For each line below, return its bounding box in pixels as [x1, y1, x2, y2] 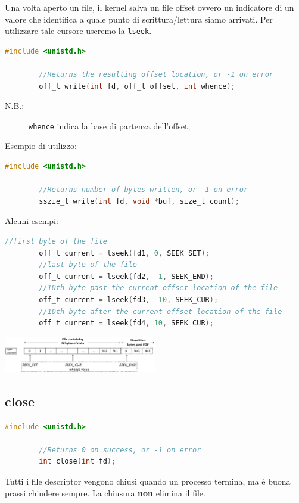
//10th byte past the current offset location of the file [39, 284, 278, 293]
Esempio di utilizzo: [5, 139, 77, 152]
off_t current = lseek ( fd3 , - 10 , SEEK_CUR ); [39, 296, 219, 304]
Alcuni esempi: [5, 215, 58, 227]
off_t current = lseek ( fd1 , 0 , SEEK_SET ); [39, 249, 210, 257]
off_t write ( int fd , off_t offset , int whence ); [39, 82, 235, 91]
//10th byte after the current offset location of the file [39, 307, 282, 316]
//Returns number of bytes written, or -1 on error [39, 185, 248, 194]
